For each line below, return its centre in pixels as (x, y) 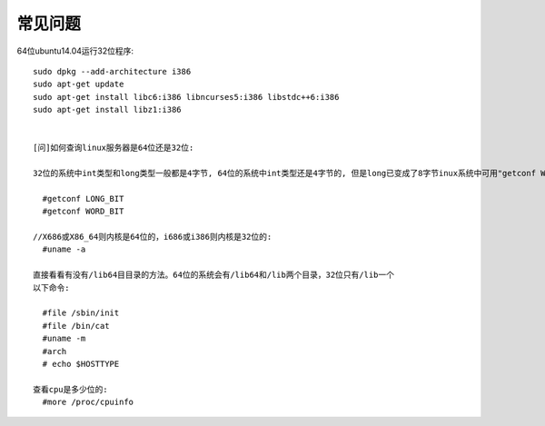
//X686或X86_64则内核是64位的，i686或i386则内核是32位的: (153, 237)
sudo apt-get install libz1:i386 (107, 110)
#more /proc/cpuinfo (88, 402)
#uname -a (64, 249)
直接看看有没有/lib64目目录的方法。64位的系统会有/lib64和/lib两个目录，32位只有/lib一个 (214, 275)
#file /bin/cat (76, 326)
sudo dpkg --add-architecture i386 (112, 71)
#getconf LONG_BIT (83, 198)
